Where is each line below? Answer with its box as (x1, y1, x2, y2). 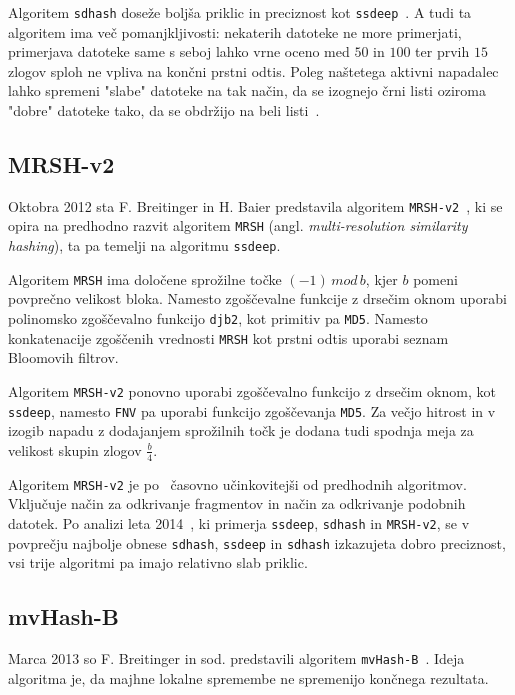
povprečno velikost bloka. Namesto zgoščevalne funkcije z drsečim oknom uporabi (8, 288, 507, 309)
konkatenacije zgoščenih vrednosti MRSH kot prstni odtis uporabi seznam (8, 327, 449, 348)
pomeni (413, 268, 458, 289)
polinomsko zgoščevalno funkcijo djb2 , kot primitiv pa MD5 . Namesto (8, 308, 428, 329)
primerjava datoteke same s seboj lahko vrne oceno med (8, 41, 350, 62)
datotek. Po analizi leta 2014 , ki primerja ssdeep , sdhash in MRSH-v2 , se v (8, 512, 470, 533)
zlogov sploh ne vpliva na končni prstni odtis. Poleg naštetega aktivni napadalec (8, 60, 499, 81)
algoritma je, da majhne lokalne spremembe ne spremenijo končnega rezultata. (8, 667, 489, 688)
